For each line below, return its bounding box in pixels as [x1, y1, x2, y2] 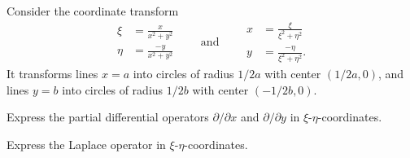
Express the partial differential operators [7, 108, 209, 125]
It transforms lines [7, 65, 98, 82]
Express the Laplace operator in [7, 135, 166, 152]
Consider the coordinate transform [7, 2, 179, 19]
